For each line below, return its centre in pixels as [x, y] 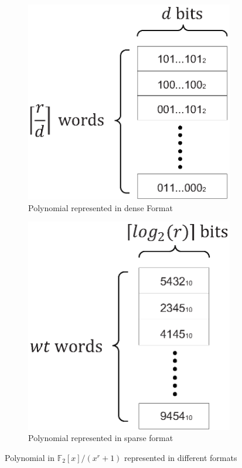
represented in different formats [181, 457]
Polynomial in [30, 457]
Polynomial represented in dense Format [100, 207]
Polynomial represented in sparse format [101, 438]
